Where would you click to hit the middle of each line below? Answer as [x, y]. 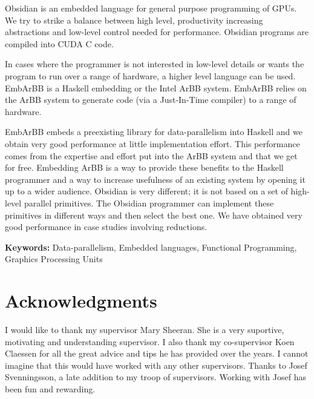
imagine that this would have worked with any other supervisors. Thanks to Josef [156, 365]
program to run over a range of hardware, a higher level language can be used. [150, 75]
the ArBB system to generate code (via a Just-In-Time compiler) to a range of [151, 100]
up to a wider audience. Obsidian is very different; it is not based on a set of [146, 191]
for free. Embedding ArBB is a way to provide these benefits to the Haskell [144, 167]
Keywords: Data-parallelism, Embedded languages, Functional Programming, [151, 247]
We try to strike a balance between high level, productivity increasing [134, 20]
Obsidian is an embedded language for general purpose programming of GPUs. [151, 8]
